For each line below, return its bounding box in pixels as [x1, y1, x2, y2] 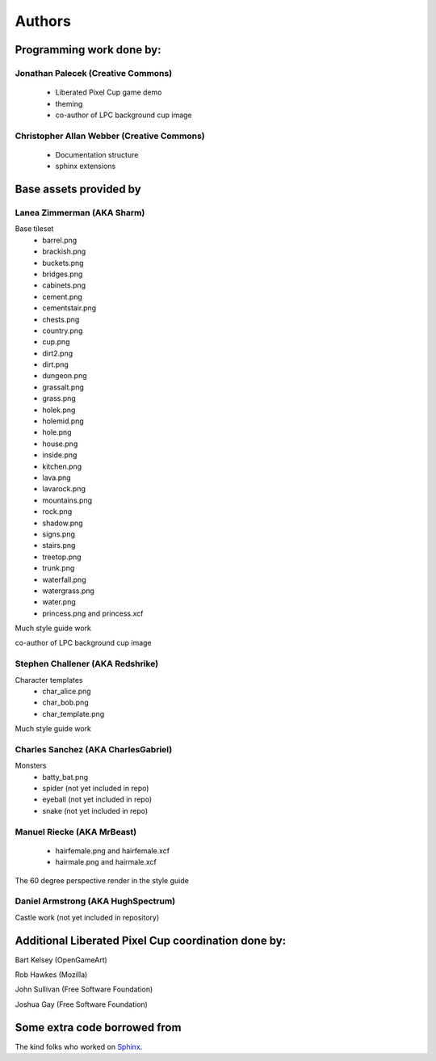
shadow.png [42, 518, 84, 528]
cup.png [42, 337, 70, 347]
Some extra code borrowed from [15, 1021, 182, 1034]
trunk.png [42, 563, 75, 573]
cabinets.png [42, 280, 86, 290]
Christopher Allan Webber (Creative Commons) [15, 130, 205, 141]
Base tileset [15, 224, 54, 234]
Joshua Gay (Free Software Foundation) [15, 999, 149, 1009]
